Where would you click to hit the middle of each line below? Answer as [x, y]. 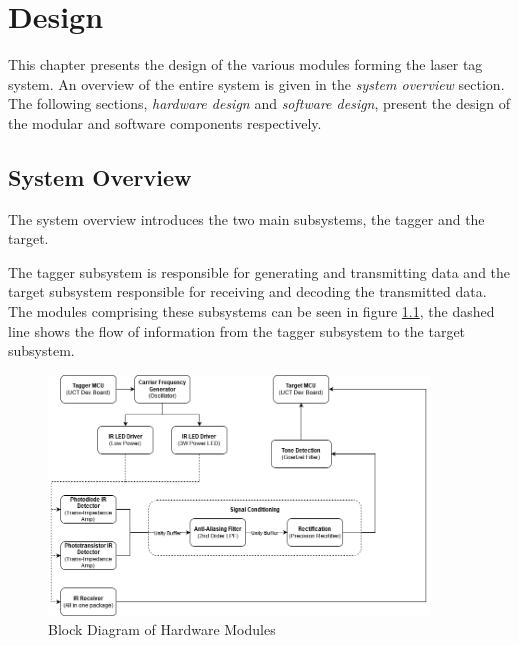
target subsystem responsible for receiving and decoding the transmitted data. [247, 291]
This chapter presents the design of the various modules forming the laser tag [245, 64]
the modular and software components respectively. [165, 122]
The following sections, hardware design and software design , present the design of [259, 103]
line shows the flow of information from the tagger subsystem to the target [237, 330]
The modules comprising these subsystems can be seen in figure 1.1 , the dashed [251, 311]
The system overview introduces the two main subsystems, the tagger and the [246, 218]
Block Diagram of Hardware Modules [162, 629]
